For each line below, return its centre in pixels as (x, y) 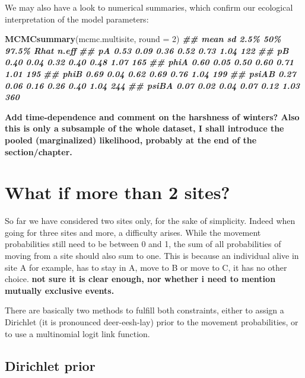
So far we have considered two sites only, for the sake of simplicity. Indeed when (150, 221)
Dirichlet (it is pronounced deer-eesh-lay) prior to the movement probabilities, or (152, 322)
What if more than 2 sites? (117, 192)
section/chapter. (39, 151)
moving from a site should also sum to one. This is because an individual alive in (152, 256)
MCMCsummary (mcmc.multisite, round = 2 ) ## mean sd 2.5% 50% (143, 39)
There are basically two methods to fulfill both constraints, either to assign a (144, 310)
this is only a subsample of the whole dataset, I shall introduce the (144, 128)
